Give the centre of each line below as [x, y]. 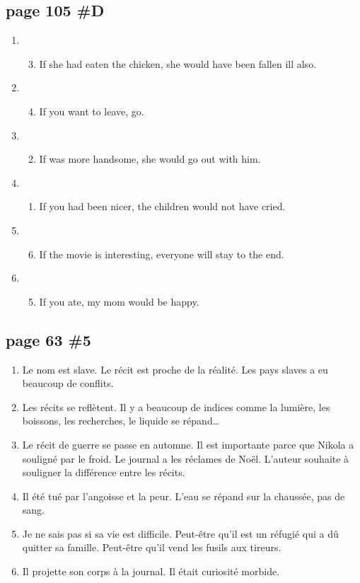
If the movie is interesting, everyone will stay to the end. [162, 254]
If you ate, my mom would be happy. [119, 301]
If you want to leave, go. [92, 111]
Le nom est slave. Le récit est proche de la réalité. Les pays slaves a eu [175, 369]
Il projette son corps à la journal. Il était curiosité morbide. [151, 571]
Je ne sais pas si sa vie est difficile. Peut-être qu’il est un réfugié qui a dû [180, 533]
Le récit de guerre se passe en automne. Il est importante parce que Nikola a [188, 444]
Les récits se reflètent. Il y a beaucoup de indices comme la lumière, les [176, 406]
